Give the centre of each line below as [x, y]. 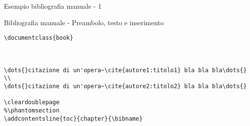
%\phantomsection [32, 111]
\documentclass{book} [39, 38]
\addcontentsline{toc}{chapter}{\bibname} [73, 118]
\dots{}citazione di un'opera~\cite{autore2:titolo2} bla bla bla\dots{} [125, 87]
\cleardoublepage [32, 102]
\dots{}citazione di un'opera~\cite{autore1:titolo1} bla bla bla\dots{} [125, 70]
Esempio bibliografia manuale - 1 [53, 6]
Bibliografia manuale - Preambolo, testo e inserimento [84, 22]
